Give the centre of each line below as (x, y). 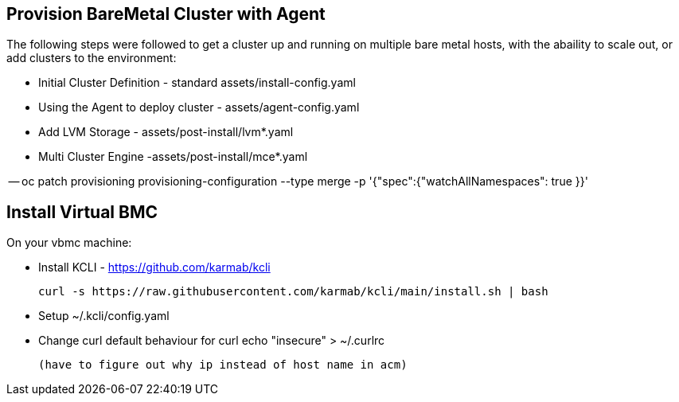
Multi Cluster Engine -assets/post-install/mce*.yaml (173, 157)
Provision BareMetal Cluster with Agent (166, 14)
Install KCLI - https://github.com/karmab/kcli (154, 267)
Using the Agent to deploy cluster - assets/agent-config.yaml (199, 107)
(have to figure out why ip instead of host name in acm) (223, 365)
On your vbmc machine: (69, 243)
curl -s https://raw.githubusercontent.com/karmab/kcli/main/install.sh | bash (293, 292)
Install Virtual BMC (82, 212)
